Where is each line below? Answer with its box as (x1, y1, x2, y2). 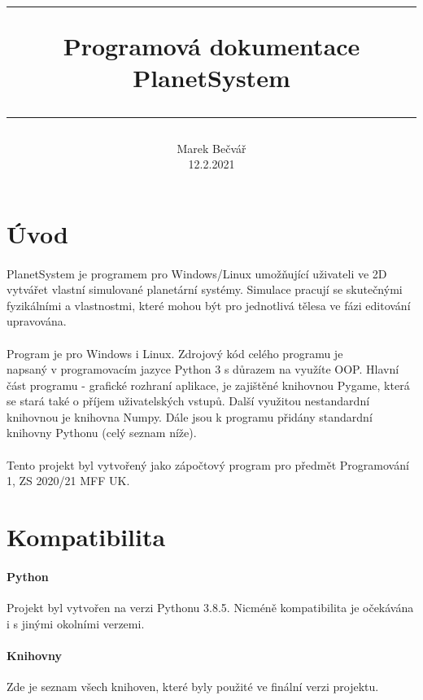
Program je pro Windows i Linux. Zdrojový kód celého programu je (7, 344, 343, 361)
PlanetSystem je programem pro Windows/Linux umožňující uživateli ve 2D (7, 265, 387, 282)
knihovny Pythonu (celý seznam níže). (7, 424, 197, 441)
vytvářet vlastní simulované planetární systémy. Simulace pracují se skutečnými (7, 281, 403, 298)
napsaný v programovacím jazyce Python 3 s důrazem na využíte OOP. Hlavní (7, 361, 399, 378)
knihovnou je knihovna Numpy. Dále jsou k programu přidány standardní (7, 408, 373, 425)
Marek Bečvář (177, 139, 246, 156)
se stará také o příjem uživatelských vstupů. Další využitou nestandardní (7, 392, 370, 409)
